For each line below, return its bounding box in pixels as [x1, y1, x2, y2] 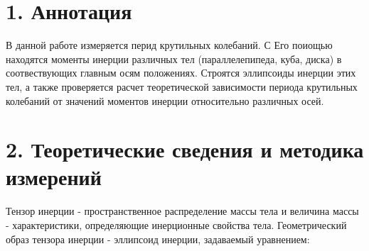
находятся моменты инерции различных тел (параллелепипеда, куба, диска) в [6, 51, 342, 66]
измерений [6, 162, 102, 191]
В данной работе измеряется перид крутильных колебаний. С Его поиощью [6, 38, 333, 52]
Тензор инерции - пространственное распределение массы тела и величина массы [6, 203, 359, 218]
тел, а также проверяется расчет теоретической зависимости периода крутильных [6, 79, 358, 94]
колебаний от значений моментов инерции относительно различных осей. [6, 93, 324, 108]
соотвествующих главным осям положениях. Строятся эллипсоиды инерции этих [6, 65, 356, 80]
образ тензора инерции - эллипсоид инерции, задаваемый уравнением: [6, 231, 310, 246]
